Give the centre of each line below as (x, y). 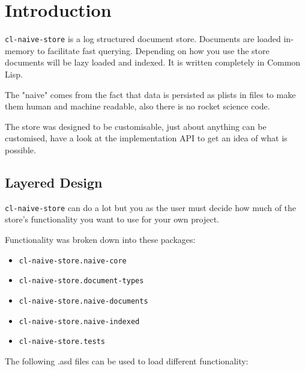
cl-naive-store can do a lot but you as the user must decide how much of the (151, 207)
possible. (20, 149)
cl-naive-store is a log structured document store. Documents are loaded (143, 39)
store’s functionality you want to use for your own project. (112, 219)
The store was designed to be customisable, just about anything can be (136, 126)
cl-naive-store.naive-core (73, 261)
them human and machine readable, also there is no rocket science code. (137, 106)
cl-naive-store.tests (62, 342)
